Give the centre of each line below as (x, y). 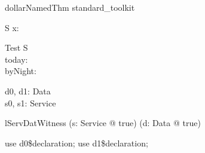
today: (16, 59)
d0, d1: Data (28, 91)
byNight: (21, 71)
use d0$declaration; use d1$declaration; (77, 143)
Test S (16, 48)
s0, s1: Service (30, 102)
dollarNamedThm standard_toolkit (70, 7)
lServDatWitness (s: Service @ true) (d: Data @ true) (103, 123)
